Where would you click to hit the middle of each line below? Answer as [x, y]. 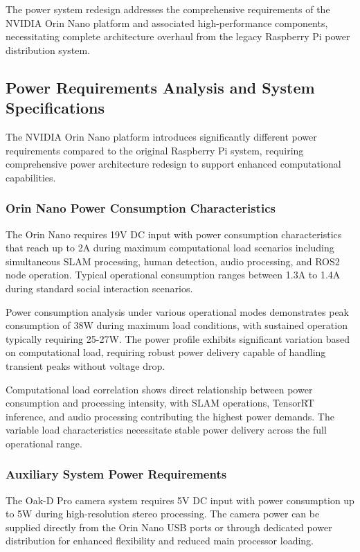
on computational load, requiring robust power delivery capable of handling [166, 352]
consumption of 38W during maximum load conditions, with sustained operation [177, 325]
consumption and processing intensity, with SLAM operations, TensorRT [160, 403]
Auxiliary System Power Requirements [116, 474]
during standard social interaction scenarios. [99, 288]
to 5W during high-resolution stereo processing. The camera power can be [163, 514]
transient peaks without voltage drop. [85, 365]
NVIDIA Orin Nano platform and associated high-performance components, [167, 23]
